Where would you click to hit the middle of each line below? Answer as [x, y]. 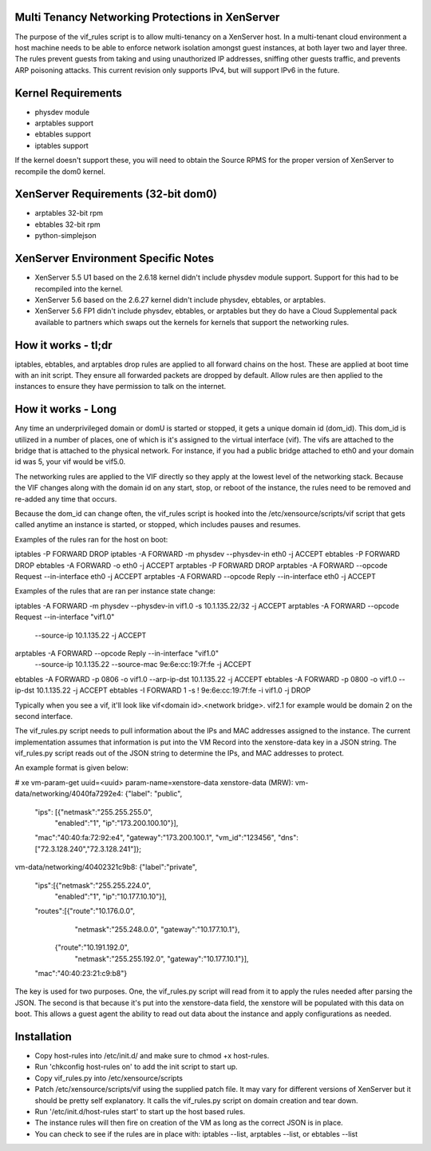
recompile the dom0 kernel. [60, 171]
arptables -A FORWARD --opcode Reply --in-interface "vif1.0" [117, 653]
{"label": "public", [154, 794]
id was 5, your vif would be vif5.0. [70, 462]
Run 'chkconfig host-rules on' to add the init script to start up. [136, 1067]
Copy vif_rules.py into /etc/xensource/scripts [109, 1078]
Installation [43, 1036]
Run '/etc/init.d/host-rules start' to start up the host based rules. [140, 1111]
